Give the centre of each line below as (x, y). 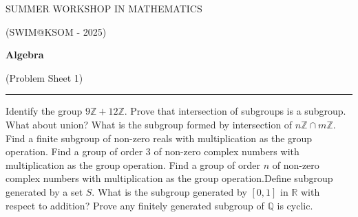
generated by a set (44, 191)
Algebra (25, 55)
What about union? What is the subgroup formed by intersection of (149, 124)
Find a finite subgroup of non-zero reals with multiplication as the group (159, 138)
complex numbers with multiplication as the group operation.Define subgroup (169, 178)
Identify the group (44, 111)
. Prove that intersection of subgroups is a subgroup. (235, 111)
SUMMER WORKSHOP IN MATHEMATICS (104, 8)
